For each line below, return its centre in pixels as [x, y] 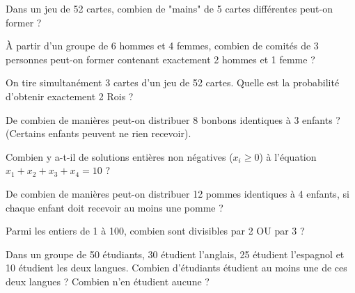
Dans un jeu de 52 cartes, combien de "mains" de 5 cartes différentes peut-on [169, 8]
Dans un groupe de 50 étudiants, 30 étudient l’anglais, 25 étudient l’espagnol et [175, 254]
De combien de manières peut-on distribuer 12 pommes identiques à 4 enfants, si [177, 193]
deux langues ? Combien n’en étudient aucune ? [108, 281]
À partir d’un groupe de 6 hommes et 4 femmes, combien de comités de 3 [162, 46]
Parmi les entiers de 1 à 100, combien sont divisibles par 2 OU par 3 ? [155, 231]
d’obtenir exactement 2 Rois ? [70, 96]
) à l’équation [288, 156]
